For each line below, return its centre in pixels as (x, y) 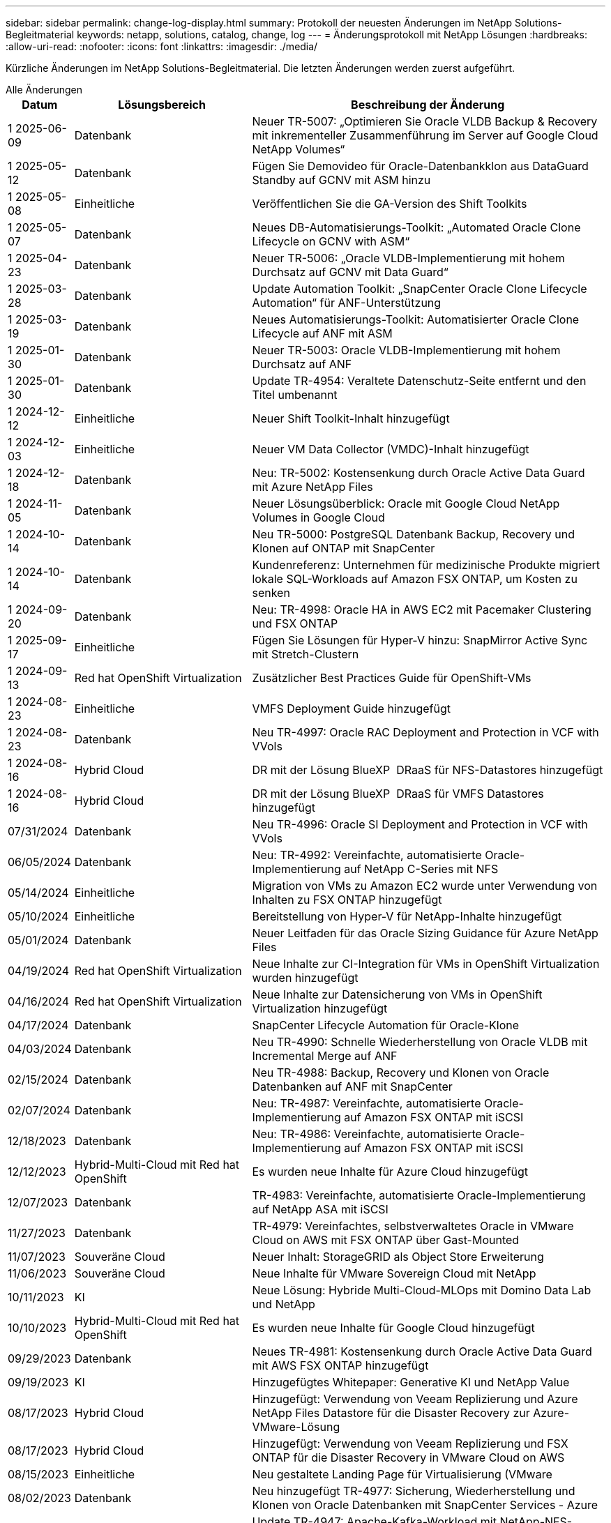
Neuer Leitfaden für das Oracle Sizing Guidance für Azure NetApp (425, 933)
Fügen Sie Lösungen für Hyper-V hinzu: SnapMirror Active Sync (420, 640)
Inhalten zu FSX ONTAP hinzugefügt (347, 900)
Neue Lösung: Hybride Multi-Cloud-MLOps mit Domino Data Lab (422, 1290)
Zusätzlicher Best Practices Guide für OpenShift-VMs (392, 678)
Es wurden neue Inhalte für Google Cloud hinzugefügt (393, 1328)
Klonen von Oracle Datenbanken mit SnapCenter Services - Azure (425, 1505)
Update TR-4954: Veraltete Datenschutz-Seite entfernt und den (419, 381)
